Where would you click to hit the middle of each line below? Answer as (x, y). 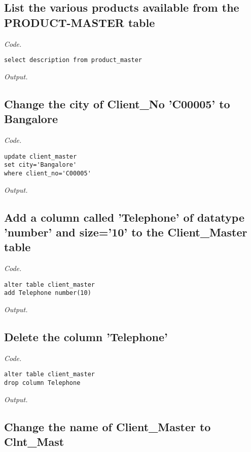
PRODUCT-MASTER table (80, 22)
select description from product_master (73, 60)
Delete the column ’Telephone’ (86, 337)
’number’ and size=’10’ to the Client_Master (126, 232)
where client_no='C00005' (48, 173)
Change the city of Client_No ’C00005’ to (117, 103)
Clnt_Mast (34, 442)
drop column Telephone (42, 383)
